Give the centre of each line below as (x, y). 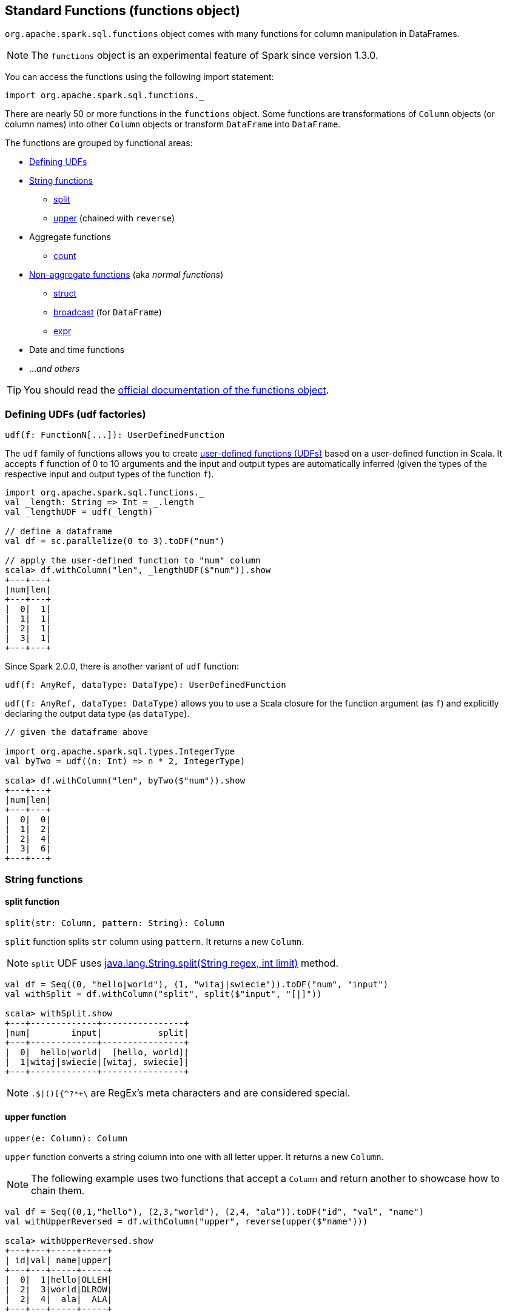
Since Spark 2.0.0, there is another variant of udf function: (122, 666)
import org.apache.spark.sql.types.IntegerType (120, 752)
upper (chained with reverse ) (114, 218)
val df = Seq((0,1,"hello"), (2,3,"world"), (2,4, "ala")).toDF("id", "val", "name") (215, 1211)
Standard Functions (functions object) (123, 11)
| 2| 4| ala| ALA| (59, 1299)
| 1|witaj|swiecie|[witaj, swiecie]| (97, 1062)
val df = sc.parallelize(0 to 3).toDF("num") (115, 541)
